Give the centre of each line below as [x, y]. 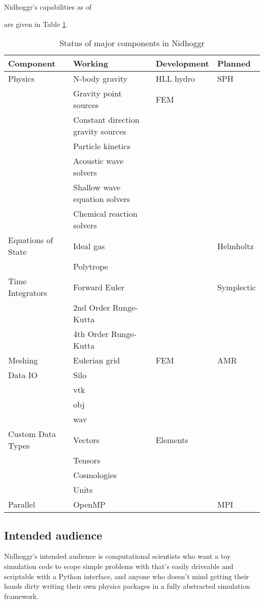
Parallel [22, 505]
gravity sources [100, 131]
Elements [172, 440]
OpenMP [89, 505]
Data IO [23, 375]
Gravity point [97, 93]
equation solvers [102, 199]
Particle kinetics [102, 146]
